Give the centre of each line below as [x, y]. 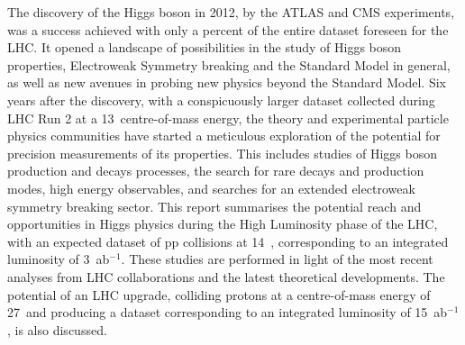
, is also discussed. [57, 329]
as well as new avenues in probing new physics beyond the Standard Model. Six [227, 82]
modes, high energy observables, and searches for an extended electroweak [211, 188]
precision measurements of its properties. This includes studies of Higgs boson [222, 153]
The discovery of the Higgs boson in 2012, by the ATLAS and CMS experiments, [231, 12]
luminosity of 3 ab [59, 259]
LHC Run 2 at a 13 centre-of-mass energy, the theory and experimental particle [228, 118]
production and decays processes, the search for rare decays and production [216, 171]
